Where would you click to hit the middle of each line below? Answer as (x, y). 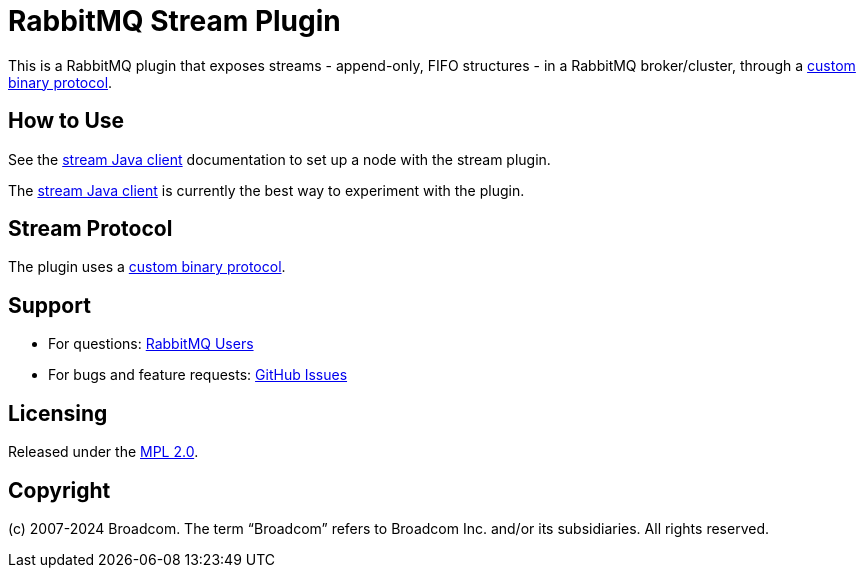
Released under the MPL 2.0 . (103, 452)
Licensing (58, 413)
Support (49, 305)
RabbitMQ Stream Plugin (174, 21)
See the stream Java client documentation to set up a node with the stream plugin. (279, 159)
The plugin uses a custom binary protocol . (147, 267)
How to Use (66, 121)
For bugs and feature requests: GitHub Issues (198, 375)
